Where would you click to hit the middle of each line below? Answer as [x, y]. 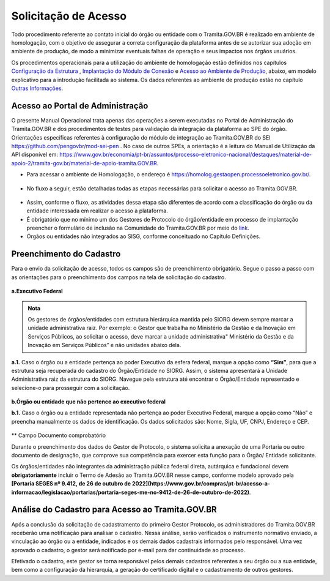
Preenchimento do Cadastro [66, 254]
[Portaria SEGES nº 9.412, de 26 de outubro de [71, 484]
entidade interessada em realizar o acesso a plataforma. [97, 211]
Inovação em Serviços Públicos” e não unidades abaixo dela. [105, 345]
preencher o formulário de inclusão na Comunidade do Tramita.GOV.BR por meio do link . [138, 228]
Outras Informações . [37, 88]
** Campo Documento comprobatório [59, 435]
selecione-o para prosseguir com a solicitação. [71, 388]
